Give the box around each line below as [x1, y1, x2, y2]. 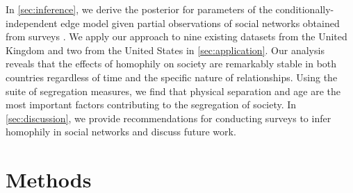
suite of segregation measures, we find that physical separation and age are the [6, 83, 341, 98]
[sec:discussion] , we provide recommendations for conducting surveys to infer [6, 110, 331, 125]
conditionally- [275, 2, 334, 16]
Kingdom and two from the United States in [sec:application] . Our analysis [6, 42, 325, 57]
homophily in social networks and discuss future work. [6, 124, 236, 139]
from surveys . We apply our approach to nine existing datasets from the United [6, 29, 347, 44]
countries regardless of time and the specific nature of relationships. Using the [6, 69, 338, 84]
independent [6, 15, 58, 30]
